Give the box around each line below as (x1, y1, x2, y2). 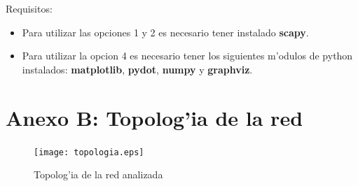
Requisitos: (6, 1, 53, 15)
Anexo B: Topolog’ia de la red (6, 103, 303, 131)
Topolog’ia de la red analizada (34, 167, 163, 182)
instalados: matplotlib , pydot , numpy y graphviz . (22, 62, 253, 76)
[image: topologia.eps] (34, 147, 144, 157)
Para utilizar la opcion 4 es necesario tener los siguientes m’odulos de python (22, 48, 353, 63)
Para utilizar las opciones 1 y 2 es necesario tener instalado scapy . (22, 24, 309, 39)
